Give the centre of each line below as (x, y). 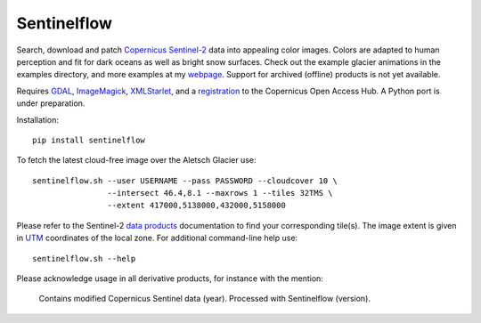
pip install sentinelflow (89, 140)
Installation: (38, 119)
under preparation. (51, 103)
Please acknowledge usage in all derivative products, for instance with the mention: (170, 279)
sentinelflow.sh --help (84, 258)
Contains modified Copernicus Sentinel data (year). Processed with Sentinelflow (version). (205, 299)
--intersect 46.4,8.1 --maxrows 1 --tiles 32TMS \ (220, 193)
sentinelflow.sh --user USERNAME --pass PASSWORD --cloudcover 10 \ (185, 181)
